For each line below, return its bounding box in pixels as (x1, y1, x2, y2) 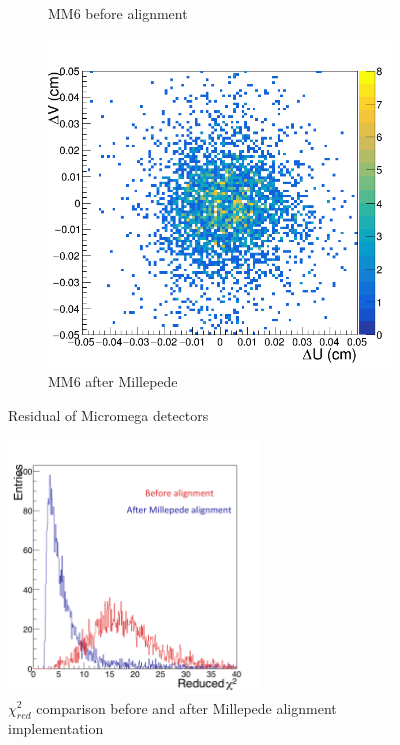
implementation (8, 718, 104, 739)
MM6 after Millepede (48, 371, 178, 392)
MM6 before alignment (48, 3, 188, 23)
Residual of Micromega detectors (8, 404, 209, 425)
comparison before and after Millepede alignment (36, 697, 337, 718)
